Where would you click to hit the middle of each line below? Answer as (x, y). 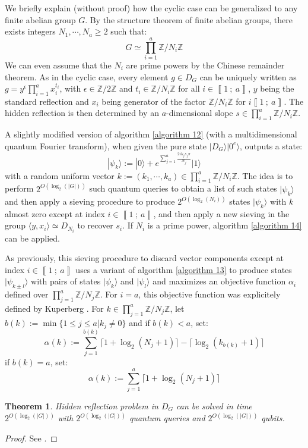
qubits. (273, 418)
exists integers (30, 31)
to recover (95, 225)
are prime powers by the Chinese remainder (205, 65)
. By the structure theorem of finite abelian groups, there (189, 19)
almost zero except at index (55, 213)
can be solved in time (214, 405)
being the (277, 88)
